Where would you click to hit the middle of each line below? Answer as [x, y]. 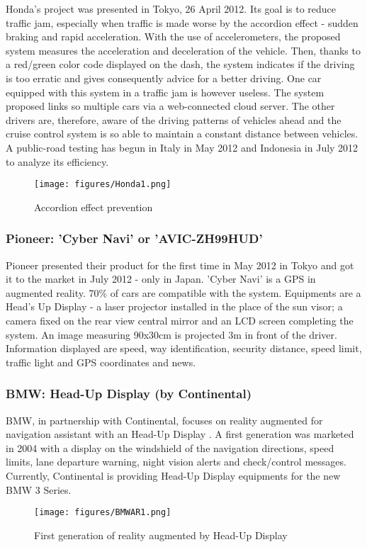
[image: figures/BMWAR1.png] [103, 513]
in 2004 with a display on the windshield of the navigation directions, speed [170, 447]
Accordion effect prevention [94, 207]
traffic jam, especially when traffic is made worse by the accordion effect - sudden [182, 22]
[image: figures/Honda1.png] [103, 185]
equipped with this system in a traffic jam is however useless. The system [165, 92]
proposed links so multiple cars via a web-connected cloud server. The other [170, 106]
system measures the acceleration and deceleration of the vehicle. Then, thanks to [183, 50]
